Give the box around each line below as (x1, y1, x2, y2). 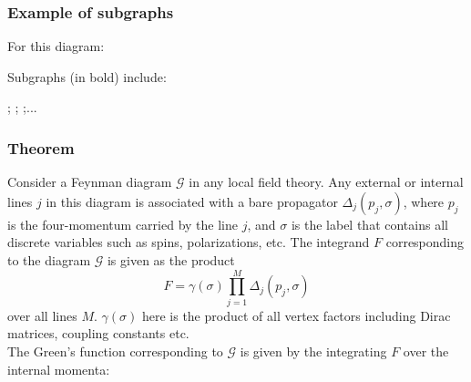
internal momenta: (7, 359, 110, 378)
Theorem (7, 136, 75, 159)
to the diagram (7, 251, 91, 269)
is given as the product (107, 251, 235, 269)
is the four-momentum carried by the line (7, 214, 238, 233)
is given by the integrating (240, 341, 387, 360)
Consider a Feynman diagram (7, 172, 172, 191)
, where (403, 191, 445, 211)
